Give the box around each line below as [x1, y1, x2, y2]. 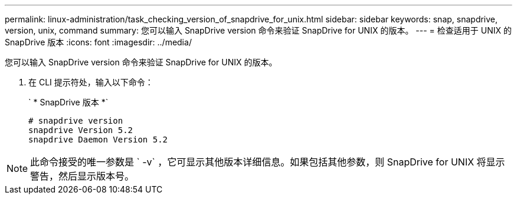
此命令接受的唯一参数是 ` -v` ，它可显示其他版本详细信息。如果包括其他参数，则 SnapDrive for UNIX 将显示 [30, 156, 505, 168]
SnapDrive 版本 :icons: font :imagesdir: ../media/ [5, 37, 192, 47]
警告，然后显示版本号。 [30, 170, 135, 182]
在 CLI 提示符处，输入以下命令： [28, 77, 153, 87]
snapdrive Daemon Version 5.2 [28, 135, 168, 144]
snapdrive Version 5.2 [28, 125, 133, 135]
